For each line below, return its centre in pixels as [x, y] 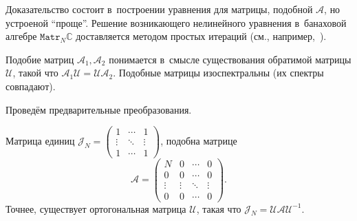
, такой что [35, 73]
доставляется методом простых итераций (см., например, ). [201, 36]
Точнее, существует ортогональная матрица [96, 208]
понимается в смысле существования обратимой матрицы [230, 59]
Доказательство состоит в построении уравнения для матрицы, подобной [159, 9]
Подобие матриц [40, 59]
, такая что [219, 208]
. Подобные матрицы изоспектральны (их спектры [218, 73]
